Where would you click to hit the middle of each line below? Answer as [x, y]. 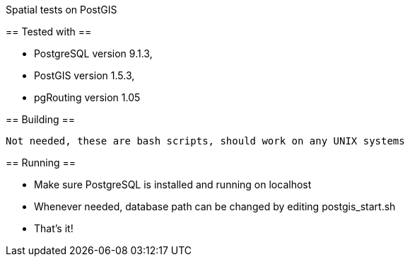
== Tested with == [49, 32]
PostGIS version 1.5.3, [84, 75]
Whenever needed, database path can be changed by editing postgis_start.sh [215, 206]
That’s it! [54, 228]
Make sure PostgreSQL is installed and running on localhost [173, 184]
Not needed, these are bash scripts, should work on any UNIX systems [205, 141]
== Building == [40, 119]
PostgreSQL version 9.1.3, [93, 53]
